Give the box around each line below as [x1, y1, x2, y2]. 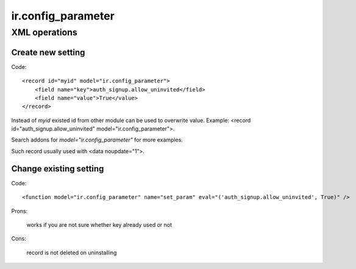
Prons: [11, 207, 28, 215]
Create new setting [11, 47, 85, 57]
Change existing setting [11, 163, 104, 174]
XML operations [11, 27, 77, 38]
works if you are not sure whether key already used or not [26, 221, 173, 228]
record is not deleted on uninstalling [26, 249, 117, 256]
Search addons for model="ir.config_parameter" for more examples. [11, 136, 183, 143]
